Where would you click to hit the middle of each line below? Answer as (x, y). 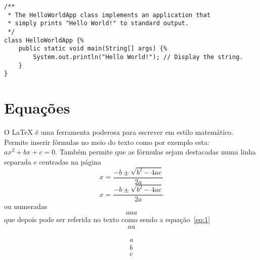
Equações (37, 108)
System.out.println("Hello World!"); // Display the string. (138, 57)
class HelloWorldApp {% (44, 40)
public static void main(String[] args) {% (93, 49)
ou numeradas (26, 206)
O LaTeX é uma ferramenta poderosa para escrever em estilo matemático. (119, 132)
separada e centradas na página (53, 161)
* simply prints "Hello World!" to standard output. (98, 23)
